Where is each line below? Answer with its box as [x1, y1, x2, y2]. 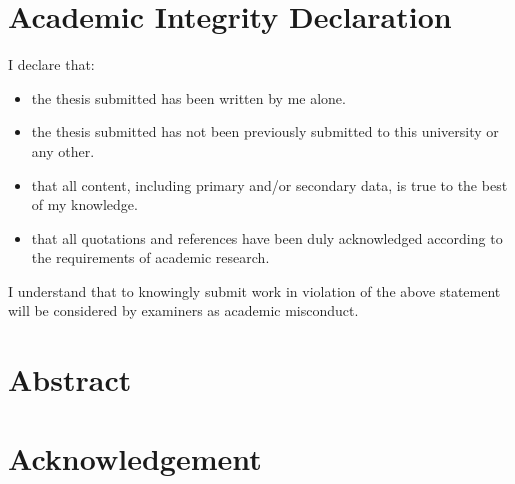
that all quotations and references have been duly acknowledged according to [31, 227, 503, 248]
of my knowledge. [31, 194, 138, 215]
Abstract [8, 359, 132, 400]
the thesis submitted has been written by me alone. [31, 87, 346, 108]
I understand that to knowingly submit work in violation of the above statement [8, 280, 501, 301]
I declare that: [8, 54, 95, 75]
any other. [31, 140, 95, 161]
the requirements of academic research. [31, 247, 270, 268]
